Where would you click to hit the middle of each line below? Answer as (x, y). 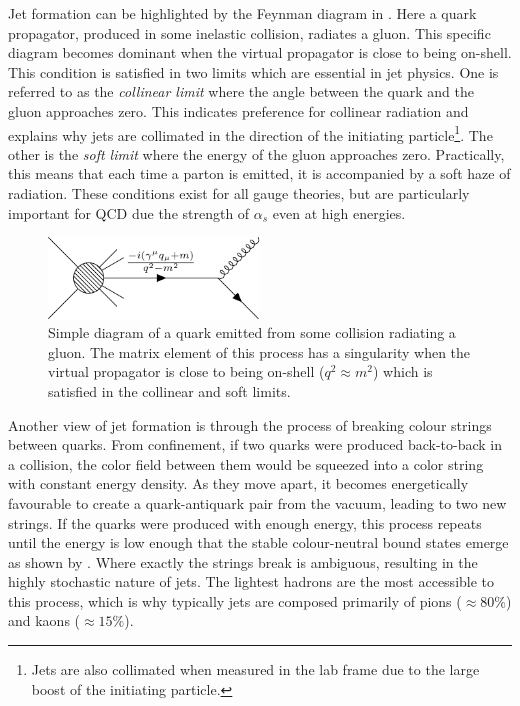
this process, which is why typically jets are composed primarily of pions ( (235, 600)
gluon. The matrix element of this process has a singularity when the (259, 351)
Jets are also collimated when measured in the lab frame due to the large (255, 669)
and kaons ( (44, 620)
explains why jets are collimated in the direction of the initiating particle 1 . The (250, 133)
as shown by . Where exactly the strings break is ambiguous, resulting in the (243, 561)
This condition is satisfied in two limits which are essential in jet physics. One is (253, 71)
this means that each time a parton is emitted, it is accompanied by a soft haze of (259, 173)
